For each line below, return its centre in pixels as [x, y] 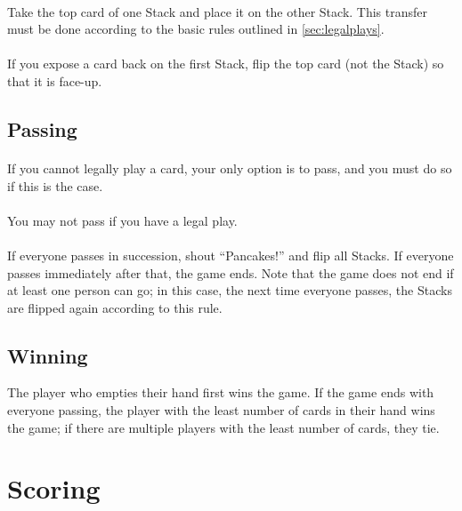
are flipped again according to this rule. [115, 307]
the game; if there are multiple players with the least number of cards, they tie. [223, 427]
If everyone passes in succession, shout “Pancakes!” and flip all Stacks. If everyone [231, 255]
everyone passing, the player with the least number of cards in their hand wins [221, 410]
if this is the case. [55, 185]
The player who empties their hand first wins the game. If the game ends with [221, 392]
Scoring [54, 488]
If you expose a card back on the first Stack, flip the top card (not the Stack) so [226, 64]
